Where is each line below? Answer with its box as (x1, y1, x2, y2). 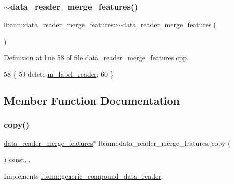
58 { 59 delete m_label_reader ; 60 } (4, 69, 114, 79)
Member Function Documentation (4, 92, 180, 108)
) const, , (4, 154, 31, 164)
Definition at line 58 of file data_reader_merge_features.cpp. (4, 52, 188, 63)
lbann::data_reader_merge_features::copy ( (98, 138, 231, 148)
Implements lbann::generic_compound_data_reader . (4, 170, 163, 181)
